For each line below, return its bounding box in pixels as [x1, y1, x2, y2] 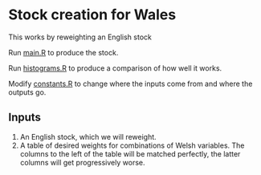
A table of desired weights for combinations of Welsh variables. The [19, 140, 245, 150]
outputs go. [8, 87, 47, 97]
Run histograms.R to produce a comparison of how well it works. [8, 63, 222, 73]
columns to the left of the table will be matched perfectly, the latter [19, 149, 241, 158]
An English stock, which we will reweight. [19, 132, 157, 141]
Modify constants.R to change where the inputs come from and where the [8, 79, 253, 88]
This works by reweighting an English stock [8, 32, 153, 42]
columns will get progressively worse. [19, 157, 145, 167]
